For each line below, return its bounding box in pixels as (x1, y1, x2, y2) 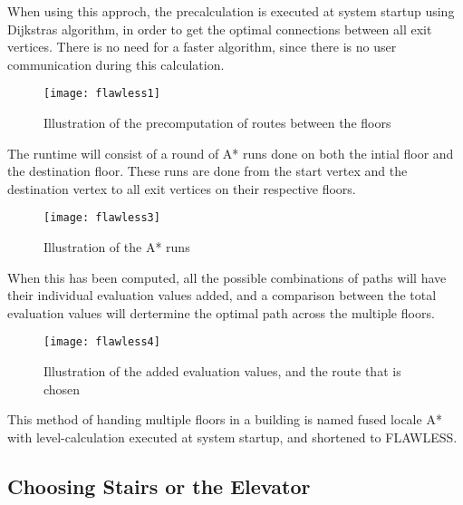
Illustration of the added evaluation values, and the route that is (43, 362, 401, 381)
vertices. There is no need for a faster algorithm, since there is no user (7, 37, 397, 56)
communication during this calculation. (7, 54, 225, 73)
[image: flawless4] (43, 335, 160, 349)
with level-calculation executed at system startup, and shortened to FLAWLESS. (7, 427, 458, 446)
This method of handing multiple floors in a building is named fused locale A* (7, 410, 442, 429)
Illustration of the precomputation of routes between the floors (43, 113, 391, 132)
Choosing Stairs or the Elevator (7, 471, 311, 500)
